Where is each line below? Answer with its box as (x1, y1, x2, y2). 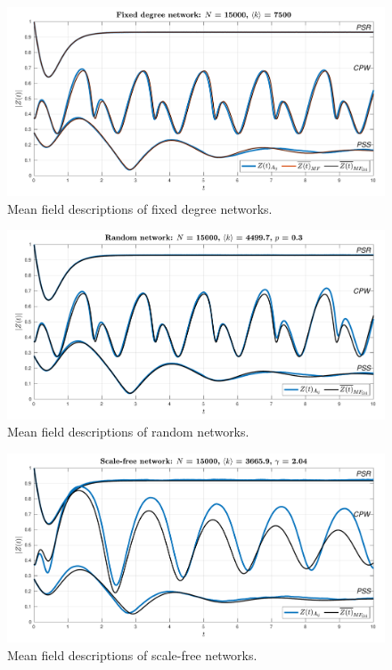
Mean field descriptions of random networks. (7, 422, 249, 441)
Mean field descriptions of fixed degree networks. (7, 199, 273, 217)
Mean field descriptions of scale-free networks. (7, 645, 257, 664)
